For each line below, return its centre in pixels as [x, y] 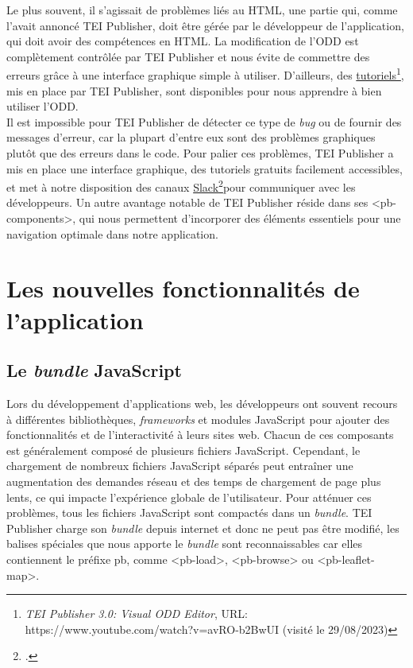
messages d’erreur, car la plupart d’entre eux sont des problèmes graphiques [191, 137]
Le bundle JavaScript [94, 370]
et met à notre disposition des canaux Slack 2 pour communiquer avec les [181, 186]
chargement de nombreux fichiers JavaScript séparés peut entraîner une [180, 466]
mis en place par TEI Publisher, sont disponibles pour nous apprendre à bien [194, 90]
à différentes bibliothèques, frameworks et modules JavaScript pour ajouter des [198, 419]
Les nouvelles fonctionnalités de [183, 288]
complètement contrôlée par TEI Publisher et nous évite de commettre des [188, 56]
